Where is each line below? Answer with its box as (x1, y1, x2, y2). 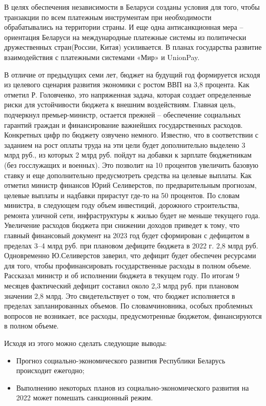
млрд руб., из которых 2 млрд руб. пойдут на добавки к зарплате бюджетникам (4, 149, 252, 160)
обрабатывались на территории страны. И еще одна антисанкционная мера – (4, 22, 243, 32)
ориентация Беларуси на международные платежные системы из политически (4, 31, 247, 42)
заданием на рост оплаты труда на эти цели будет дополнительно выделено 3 (4, 139, 245, 150)
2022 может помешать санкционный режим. (16, 392, 153, 403)
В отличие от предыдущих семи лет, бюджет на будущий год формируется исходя (4, 69, 260, 80)
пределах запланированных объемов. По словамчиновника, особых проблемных (4, 300, 253, 311)
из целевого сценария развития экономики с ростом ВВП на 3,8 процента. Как (4, 79, 250, 90)
